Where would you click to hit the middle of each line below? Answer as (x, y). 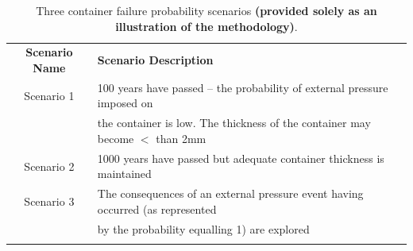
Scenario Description (155, 60)
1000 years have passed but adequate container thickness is (241, 158)
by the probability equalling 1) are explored (203, 228)
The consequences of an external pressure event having (230, 193)
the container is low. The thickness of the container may (234, 123)
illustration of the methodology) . (206, 26)
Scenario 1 (49, 95)
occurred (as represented (157, 209)
